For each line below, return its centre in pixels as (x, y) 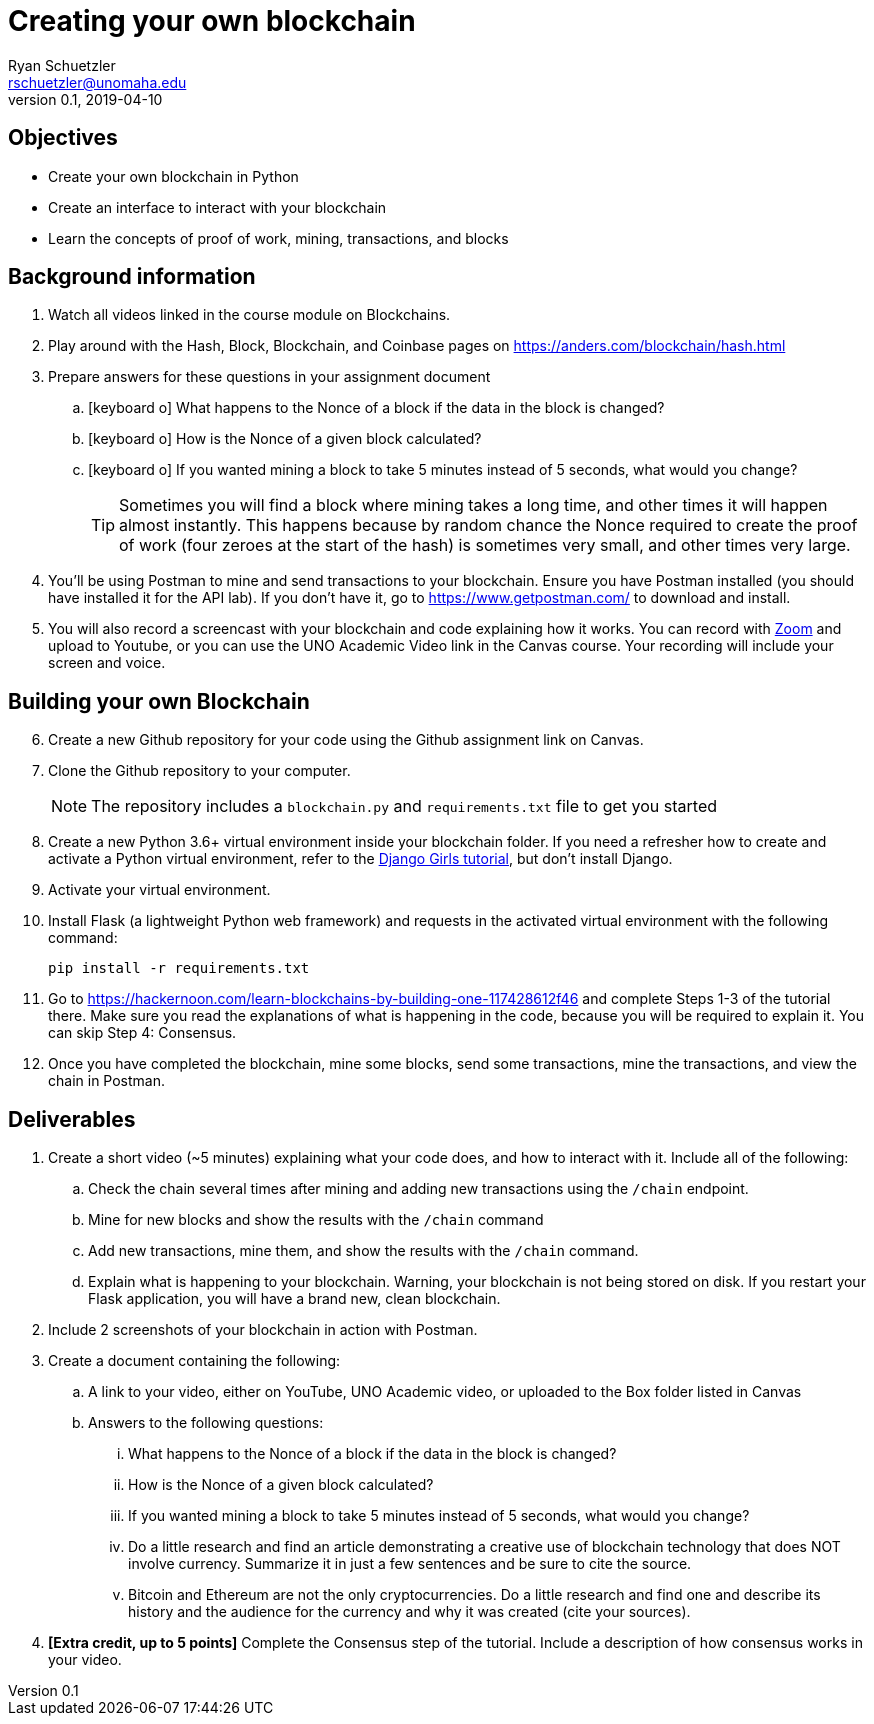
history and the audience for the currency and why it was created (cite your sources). (409, 1612)
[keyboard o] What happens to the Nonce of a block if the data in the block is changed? (376, 408)
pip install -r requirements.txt (179, 968)
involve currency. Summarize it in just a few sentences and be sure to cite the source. (410, 1564)
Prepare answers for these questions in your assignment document (269, 377)
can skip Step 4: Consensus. (142, 1033)
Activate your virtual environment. (159, 890)
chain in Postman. (106, 1081)
